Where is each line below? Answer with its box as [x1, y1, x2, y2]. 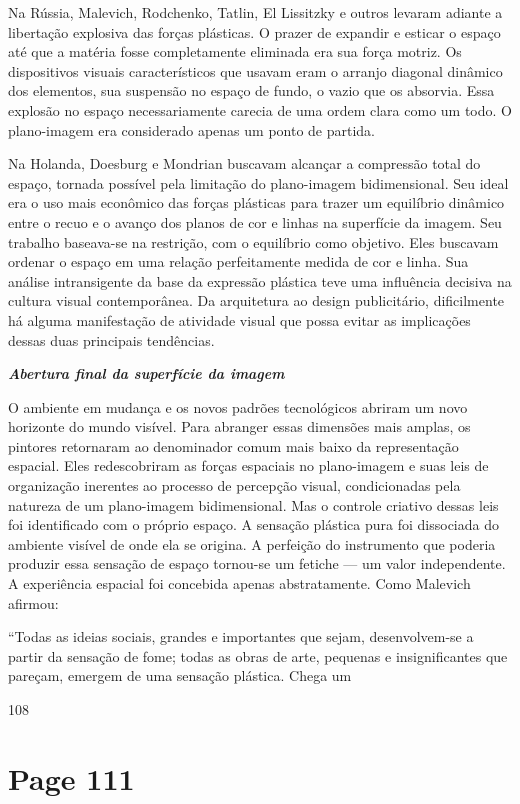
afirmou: [8, 592, 59, 613]
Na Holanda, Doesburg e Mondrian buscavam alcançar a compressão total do [8, 153, 481, 174]
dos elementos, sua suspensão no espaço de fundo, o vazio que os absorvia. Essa [8, 80, 495, 101]
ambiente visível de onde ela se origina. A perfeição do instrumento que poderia [8, 533, 496, 554]
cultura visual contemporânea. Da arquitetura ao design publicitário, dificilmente [8, 290, 505, 311]
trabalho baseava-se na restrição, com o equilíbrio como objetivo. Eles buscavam [8, 231, 499, 252]
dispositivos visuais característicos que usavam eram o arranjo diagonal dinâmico [8, 60, 503, 81]
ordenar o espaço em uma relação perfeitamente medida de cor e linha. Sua [8, 251, 469, 272]
